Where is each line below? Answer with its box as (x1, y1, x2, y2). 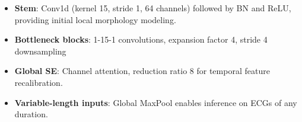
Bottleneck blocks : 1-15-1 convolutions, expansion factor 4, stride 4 (14, 33, 268, 46)
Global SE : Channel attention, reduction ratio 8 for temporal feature (14, 65, 270, 77)
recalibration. (14, 76, 63, 88)
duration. (14, 108, 48, 120)
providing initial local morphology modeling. (14, 13, 176, 25)
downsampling (14, 44, 66, 57)
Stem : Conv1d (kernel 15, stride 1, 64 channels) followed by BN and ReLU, (14, 2, 291, 14)
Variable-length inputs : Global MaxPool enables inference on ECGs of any (14, 96, 297, 108)
